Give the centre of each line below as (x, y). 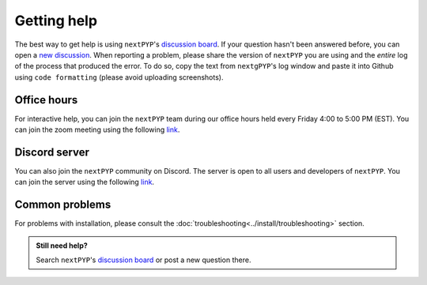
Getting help (56, 21)
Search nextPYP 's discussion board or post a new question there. (144, 260)
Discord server (52, 152)
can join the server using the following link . (84, 182)
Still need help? (62, 246)
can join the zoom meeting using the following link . (97, 129)
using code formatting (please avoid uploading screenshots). (119, 77)
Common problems (63, 205)
